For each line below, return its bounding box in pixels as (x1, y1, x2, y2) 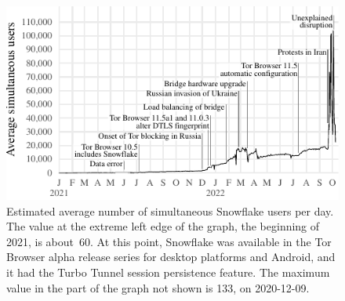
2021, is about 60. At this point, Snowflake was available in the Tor (6, 233, 332, 249)
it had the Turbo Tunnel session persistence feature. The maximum (6, 263, 330, 280)
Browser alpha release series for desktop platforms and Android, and (6, 248, 336, 265)
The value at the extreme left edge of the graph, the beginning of (6, 218, 320, 234)
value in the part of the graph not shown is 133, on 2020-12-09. (6, 279, 310, 296)
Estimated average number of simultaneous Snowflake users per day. (6, 202, 334, 219)
